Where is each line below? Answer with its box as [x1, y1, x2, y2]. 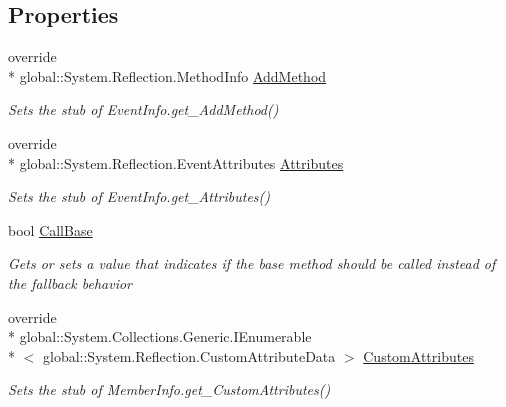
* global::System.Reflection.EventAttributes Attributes [8, 152, 344, 173]
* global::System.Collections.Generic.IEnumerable [8, 326, 312, 347]
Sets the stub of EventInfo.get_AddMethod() [8, 99, 279, 120]
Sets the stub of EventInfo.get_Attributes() [8, 186, 271, 207]
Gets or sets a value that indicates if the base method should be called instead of [8, 253, 496, 274]
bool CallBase [8, 219, 93, 240]
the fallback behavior [8, 272, 132, 293]
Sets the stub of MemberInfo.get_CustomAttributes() [8, 379, 331, 400]
